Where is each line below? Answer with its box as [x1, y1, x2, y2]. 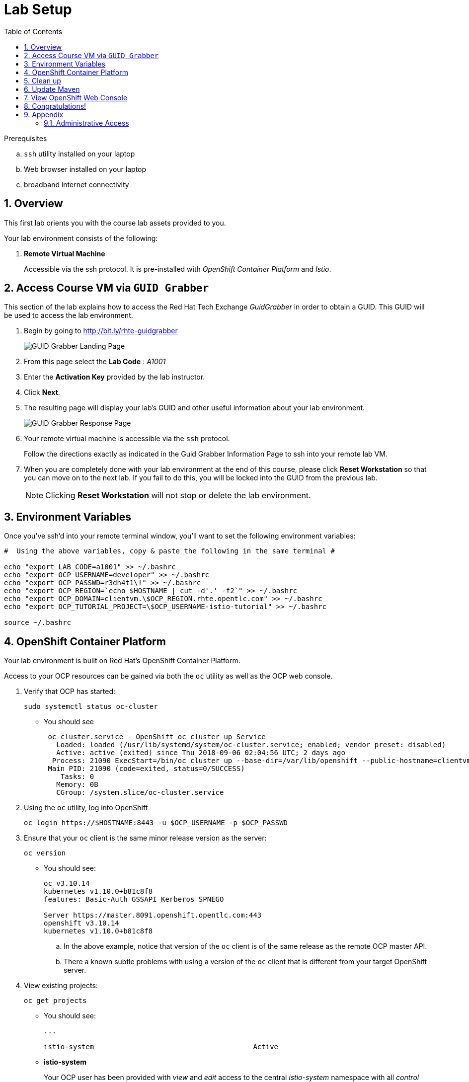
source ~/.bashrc [4, 618, 71, 627]
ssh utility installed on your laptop [24, 149, 135, 158]
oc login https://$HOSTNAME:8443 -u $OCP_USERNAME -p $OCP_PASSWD [24, 819, 288, 827]
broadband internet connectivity [24, 180, 129, 189]
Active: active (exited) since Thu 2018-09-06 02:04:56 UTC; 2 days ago [56, 749, 345, 757]
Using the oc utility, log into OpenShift [24, 803, 148, 812]
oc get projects [24, 997, 87, 1005]
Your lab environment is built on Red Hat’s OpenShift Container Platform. [4, 656, 240, 665]
